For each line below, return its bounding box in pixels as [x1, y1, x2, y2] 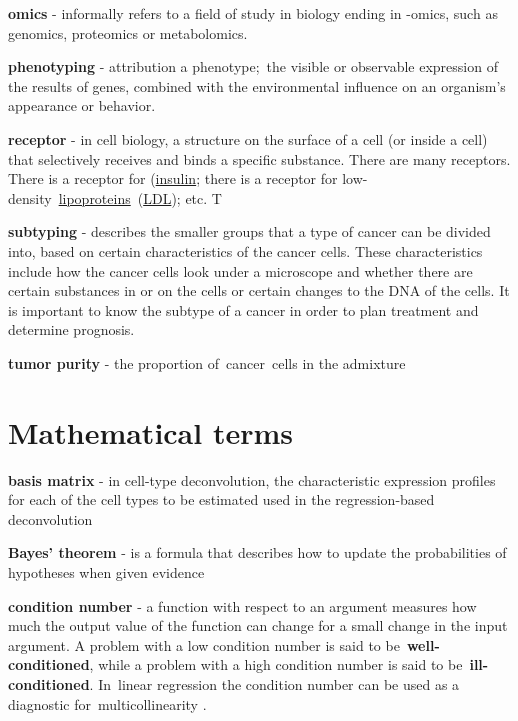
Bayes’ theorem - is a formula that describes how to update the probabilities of [8, 542, 507, 563]
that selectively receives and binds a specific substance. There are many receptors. [8, 148, 511, 169]
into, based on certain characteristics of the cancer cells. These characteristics [8, 240, 483, 261]
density [8, 187, 52, 208]
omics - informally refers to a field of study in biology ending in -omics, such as [8, 3, 498, 23]
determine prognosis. [8, 319, 135, 340]
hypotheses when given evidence [8, 562, 205, 582]
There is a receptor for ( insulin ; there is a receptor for [8, 168, 338, 189]
